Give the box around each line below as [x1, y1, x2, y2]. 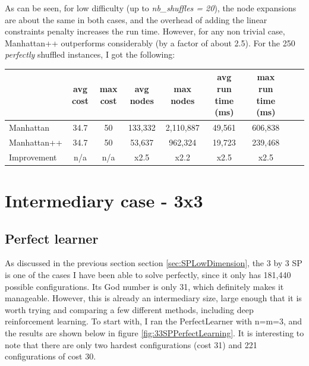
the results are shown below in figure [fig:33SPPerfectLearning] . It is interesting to [5, 327, 304, 339]
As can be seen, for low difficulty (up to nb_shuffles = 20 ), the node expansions [5, 2, 297, 14]
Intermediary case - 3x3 [5, 188, 203, 213]
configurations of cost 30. [5, 350, 96, 362]
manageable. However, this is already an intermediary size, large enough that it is [5, 292, 302, 304]
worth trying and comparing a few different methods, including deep [5, 303, 254, 315]
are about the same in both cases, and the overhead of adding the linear [5, 13, 267, 26]
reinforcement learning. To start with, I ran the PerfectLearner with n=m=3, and [5, 315, 302, 327]
